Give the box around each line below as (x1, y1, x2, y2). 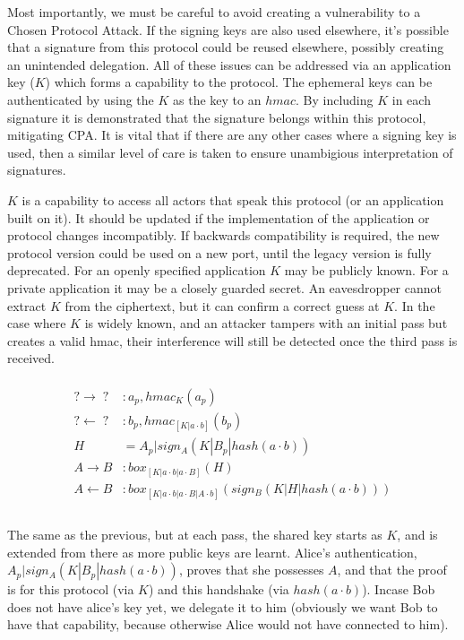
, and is (397, 525, 438, 544)
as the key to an (173, 90, 262, 108)
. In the (394, 296, 435, 315)
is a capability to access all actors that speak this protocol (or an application (21, 190, 444, 209)
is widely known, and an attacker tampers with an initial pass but (84, 314, 448, 333)
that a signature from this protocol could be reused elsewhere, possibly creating (7, 38, 444, 56)
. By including (296, 90, 374, 108)
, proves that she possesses (178, 560, 324, 579)
